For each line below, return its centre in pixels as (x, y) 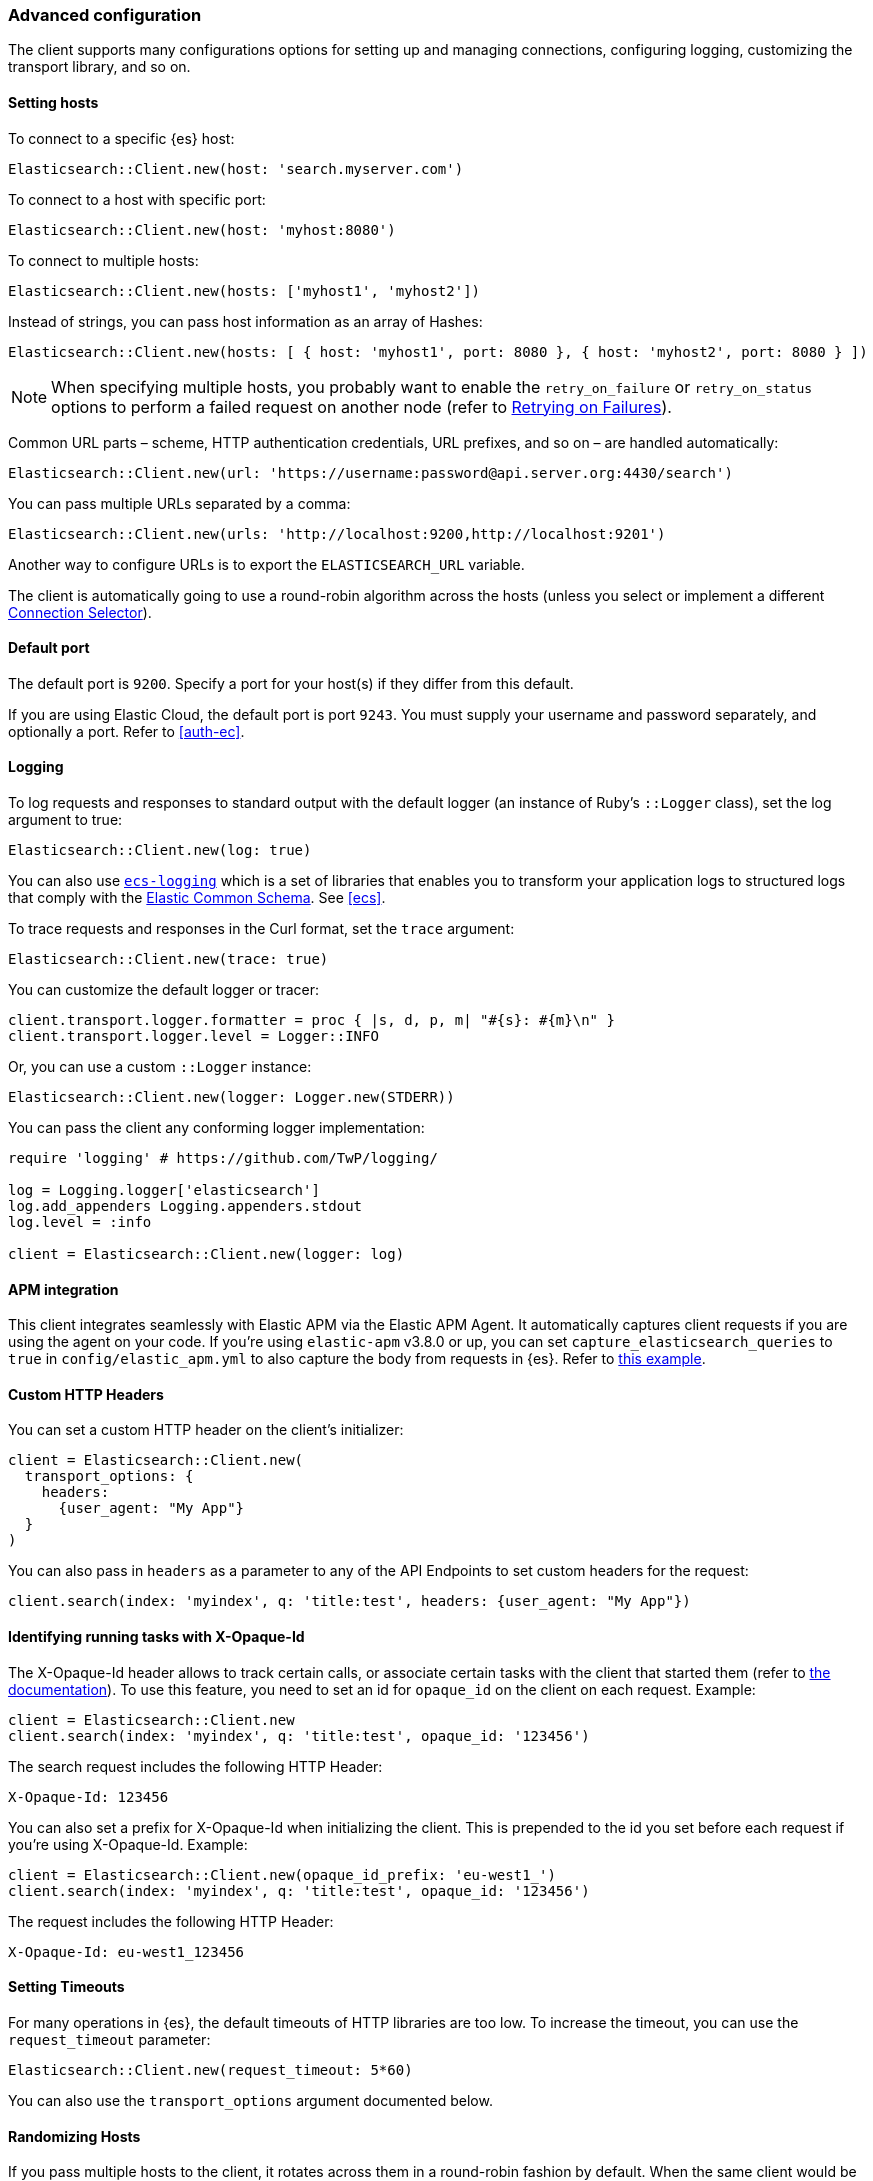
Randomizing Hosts (74, 2136)
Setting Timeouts (66, 1987)
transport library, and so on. (99, 67)
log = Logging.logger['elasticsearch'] (164, 1190)
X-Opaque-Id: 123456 (88, 1796)
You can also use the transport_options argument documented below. (250, 2100)
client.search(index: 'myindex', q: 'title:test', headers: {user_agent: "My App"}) (349, 1601)
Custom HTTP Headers (86, 1394)
